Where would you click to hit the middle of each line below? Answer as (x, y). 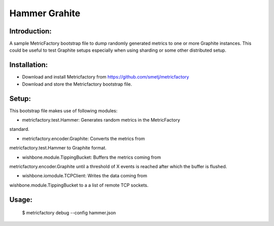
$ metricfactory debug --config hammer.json (69, 213)
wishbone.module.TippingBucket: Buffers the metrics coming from (92, 157)
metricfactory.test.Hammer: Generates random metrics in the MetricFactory (101, 120)
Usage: (21, 199)
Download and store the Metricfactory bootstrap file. (77, 84)
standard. (20, 129)
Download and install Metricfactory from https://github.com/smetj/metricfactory (106, 77)
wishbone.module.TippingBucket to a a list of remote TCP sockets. (79, 185)
